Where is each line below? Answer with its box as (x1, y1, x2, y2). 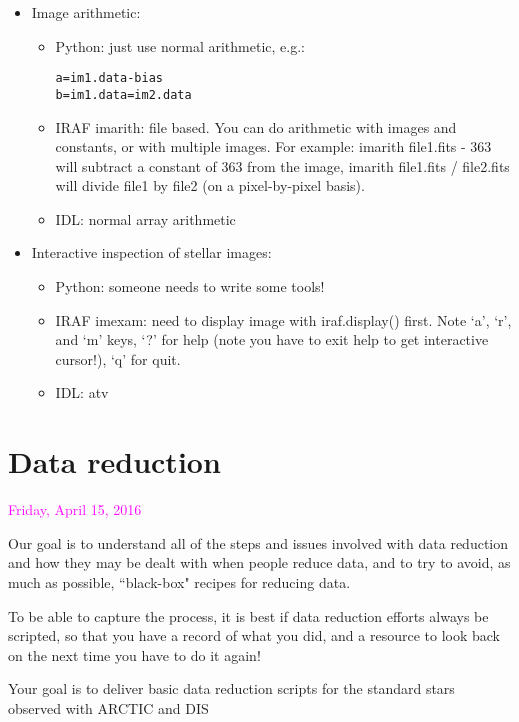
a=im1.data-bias (55, 71, 163, 86)
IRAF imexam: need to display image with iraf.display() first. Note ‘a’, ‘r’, (55, 309, 512, 330)
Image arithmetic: (31, 2, 141, 22)
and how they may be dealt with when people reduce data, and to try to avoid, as (8, 552, 511, 573)
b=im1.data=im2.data (55, 87, 192, 102)
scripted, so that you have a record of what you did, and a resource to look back (8, 625, 500, 646)
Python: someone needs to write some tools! (55, 276, 325, 297)
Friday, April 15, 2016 (8, 499, 142, 520)
